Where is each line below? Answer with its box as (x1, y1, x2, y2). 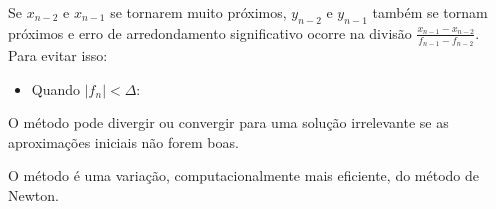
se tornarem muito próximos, (110, 2, 287, 22)
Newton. (8, 185, 59, 205)
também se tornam (372, 2, 488, 22)
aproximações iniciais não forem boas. (8, 131, 239, 152)
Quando (31, 78, 81, 99)
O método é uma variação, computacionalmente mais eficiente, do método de (8, 165, 480, 186)
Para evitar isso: (8, 45, 108, 66)
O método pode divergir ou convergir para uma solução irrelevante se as (8, 112, 449, 133)
